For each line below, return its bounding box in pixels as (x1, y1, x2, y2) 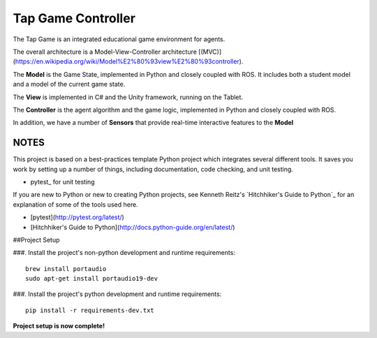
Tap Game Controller (13, 10, 136, 26)
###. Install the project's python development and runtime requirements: (13, 290, 222, 298)
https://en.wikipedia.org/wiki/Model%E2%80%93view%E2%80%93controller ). (15, 57, 244, 66)
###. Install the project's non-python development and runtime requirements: (13, 249, 235, 257)
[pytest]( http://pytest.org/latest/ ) (30, 213, 125, 221)
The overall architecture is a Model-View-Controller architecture (13, 47, 197, 56)
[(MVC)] (198, 47, 222, 56)
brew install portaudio (25, 265, 107, 272)
